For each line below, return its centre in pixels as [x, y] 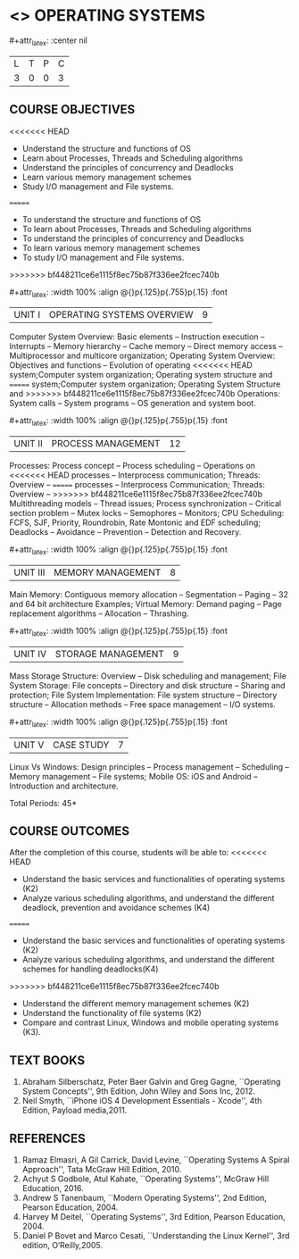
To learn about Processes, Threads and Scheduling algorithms [137, 229]
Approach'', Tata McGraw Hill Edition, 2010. [102, 1169]
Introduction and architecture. [64, 786]
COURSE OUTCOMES [70, 831]
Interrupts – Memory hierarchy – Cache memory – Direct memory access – [146, 346]
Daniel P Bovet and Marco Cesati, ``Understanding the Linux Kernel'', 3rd [156, 1235]
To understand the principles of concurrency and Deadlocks [133, 238]
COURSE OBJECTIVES [72, 109]
